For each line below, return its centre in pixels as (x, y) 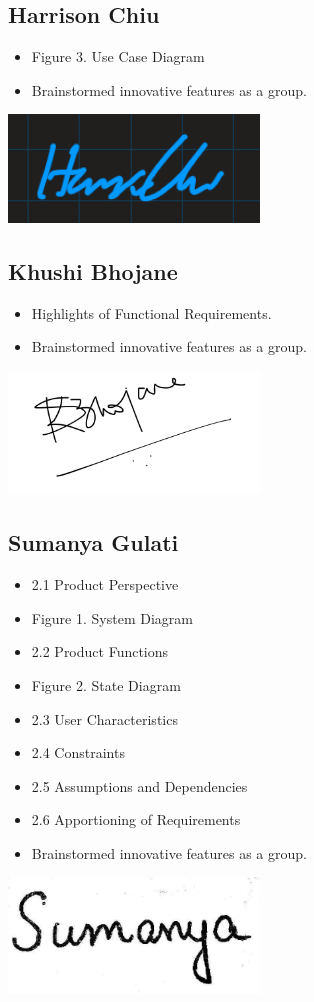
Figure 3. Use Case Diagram (118, 56)
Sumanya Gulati (93, 542)
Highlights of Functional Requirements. (151, 312)
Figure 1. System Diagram (112, 617)
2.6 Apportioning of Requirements (136, 819)
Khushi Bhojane (93, 270)
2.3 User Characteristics (104, 718)
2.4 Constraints (78, 752)
